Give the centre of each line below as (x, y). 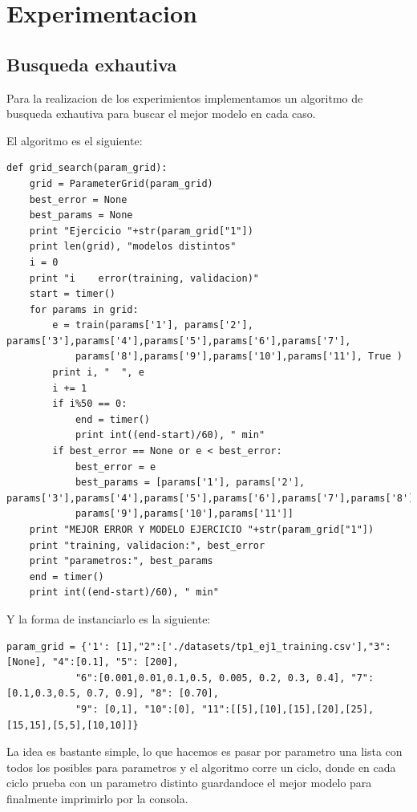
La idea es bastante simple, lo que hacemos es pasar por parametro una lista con (204, 751)
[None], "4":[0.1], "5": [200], (93, 662)
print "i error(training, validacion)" (144, 278)
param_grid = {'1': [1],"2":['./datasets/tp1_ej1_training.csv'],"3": (199, 646)
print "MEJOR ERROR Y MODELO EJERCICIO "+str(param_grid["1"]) (202, 530)
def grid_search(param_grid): (87, 168)
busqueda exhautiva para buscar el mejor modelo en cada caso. (161, 114)
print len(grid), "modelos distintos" (133, 247)
